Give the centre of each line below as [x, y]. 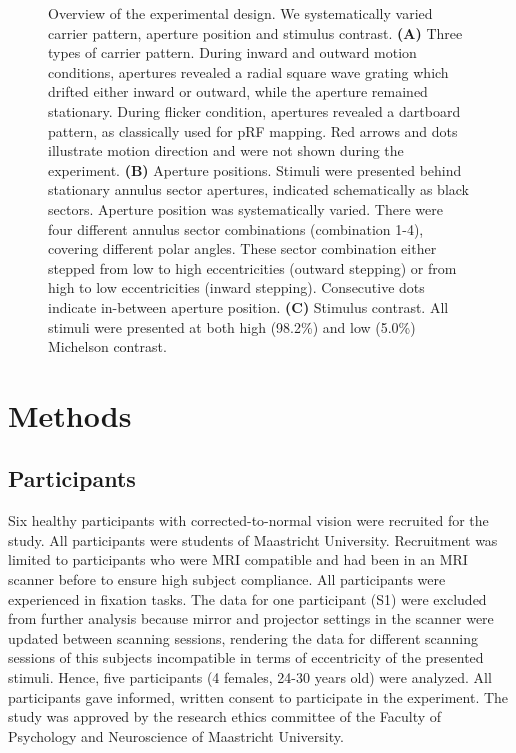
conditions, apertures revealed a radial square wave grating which [248, 71]
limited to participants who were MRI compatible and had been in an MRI [238, 559]
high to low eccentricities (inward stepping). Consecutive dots [236, 287]
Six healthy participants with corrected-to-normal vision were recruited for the [248, 520]
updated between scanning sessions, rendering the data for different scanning [243, 637]
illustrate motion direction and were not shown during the [226, 150]
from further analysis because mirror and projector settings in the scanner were [251, 618]
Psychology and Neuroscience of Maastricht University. [176, 735]
